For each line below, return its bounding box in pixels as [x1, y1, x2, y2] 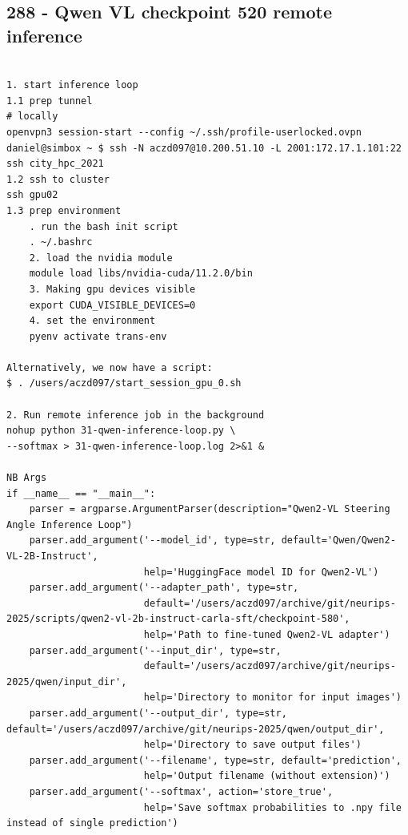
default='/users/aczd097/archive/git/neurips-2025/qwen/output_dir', [6, 723, 385, 735]
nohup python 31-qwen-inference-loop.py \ [6, 425, 236, 437]
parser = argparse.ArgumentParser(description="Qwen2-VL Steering [29, 503, 390, 515]
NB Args [6, 472, 47, 484]
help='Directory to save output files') [143, 739, 362, 751]
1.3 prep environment [6, 204, 122, 216]
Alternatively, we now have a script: [6, 361, 213, 373]
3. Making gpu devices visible [29, 283, 196, 295]
